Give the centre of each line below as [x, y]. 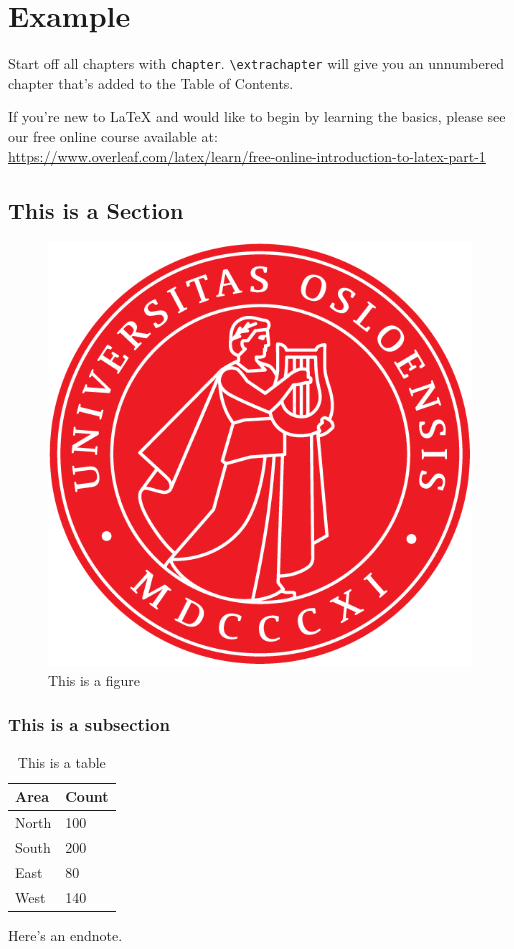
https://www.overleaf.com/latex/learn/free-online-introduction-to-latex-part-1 [247, 155]
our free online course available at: [113, 135]
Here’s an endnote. [65, 934]
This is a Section [96, 209]
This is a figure [94, 679]
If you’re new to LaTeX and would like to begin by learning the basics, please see [257, 116]
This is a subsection [89, 724]
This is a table [61, 761]
